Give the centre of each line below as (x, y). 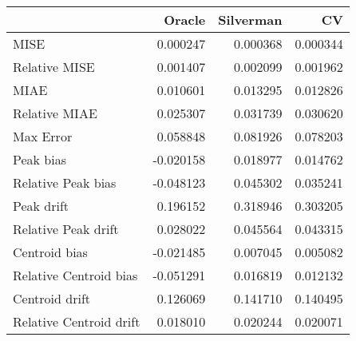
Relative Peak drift (66, 229)
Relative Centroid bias (75, 275)
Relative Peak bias (65, 182)
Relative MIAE (55, 113)
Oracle (185, 20)
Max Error (43, 136)
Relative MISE (54, 67)
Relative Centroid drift (77, 321)
